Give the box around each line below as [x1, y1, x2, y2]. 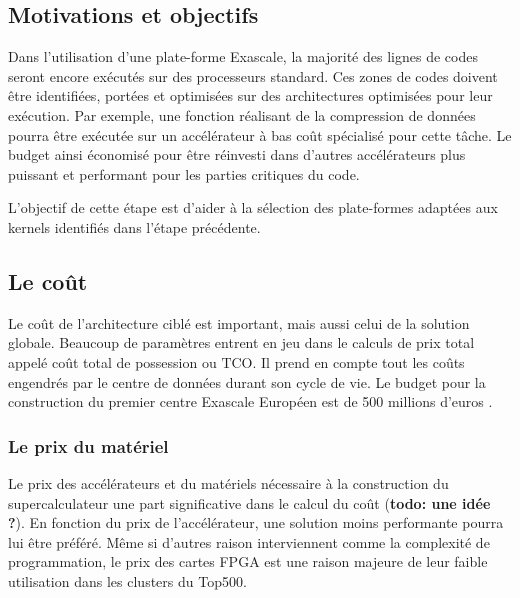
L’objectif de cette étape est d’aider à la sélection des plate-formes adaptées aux [8, 197, 498, 218]
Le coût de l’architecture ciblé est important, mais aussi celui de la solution [8, 312, 470, 333]
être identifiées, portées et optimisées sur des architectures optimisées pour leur [8, 85, 493, 106]
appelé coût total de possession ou [8, 351, 217, 372]
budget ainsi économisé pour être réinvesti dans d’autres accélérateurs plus [8, 144, 466, 165]
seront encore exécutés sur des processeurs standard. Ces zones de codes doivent [8, 65, 498, 86]
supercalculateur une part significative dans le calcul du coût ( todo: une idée [8, 492, 491, 513]
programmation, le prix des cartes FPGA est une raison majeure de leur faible [8, 551, 488, 572]
